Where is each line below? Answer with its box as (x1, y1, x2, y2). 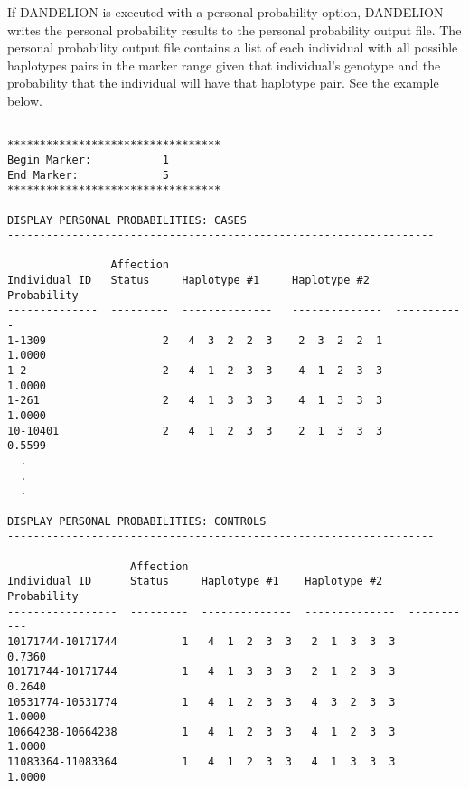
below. (7, 90, 42, 109)
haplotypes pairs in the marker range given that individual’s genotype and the (7, 55, 441, 74)
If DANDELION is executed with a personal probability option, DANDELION (7, 3, 444, 21)
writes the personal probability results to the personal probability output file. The (7, 20, 462, 39)
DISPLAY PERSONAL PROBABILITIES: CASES (7, 213, 247, 227)
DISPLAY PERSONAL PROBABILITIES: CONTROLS (7, 514, 267, 528)
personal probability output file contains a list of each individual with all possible (7, 38, 458, 57)
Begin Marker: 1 (7, 153, 169, 166)
